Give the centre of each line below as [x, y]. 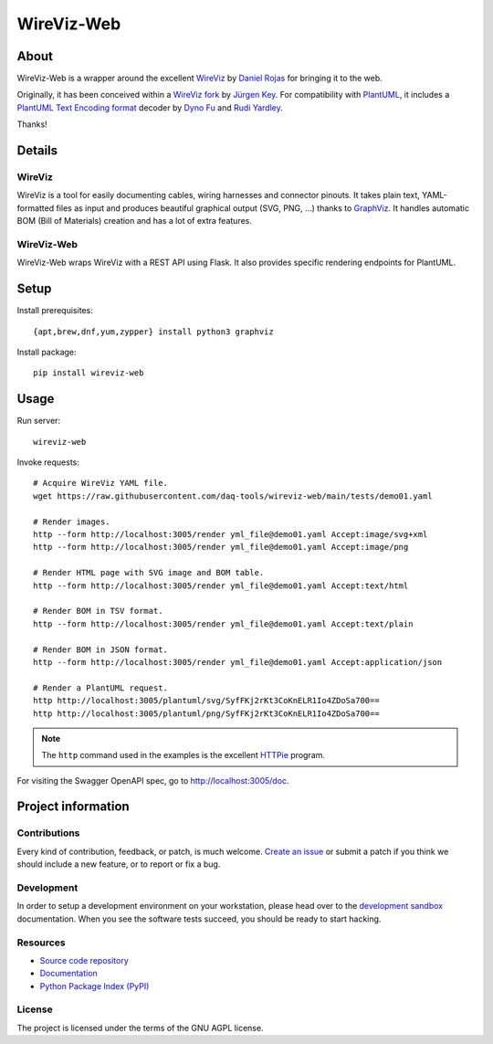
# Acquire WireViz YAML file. [101, 483]
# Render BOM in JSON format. [101, 649]
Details [37, 151]
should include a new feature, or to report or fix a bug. [119, 864]
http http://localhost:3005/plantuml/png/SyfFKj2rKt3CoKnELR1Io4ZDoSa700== [206, 713]
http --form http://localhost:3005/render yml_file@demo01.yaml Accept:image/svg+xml [231, 535]
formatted [36, 208]
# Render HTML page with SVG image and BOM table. [149, 573]
